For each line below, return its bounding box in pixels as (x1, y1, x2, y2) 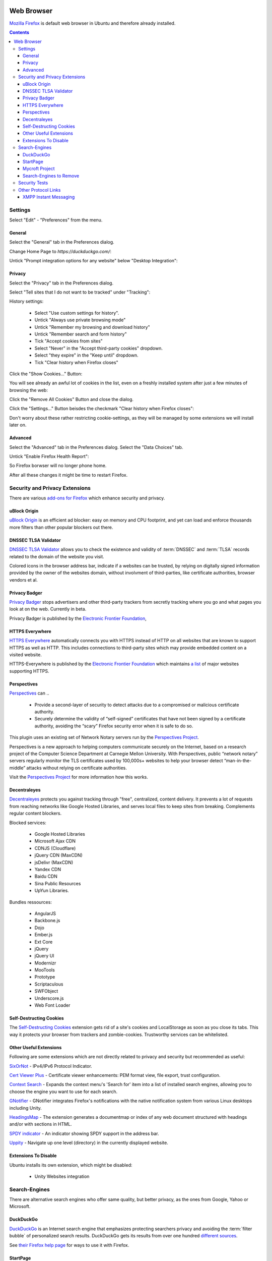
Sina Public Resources (34, 880, 81, 886)
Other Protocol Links (18, 187, 61, 193)
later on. (9, 422, 27, 428)
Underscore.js (34, 995, 64, 1001)
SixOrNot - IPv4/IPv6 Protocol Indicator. (9, 1063, 93, 1069)
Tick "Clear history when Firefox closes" (34, 359, 118, 365)
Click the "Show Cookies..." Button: (9, 371, 83, 377)
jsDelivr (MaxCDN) (34, 859, 74, 865)
